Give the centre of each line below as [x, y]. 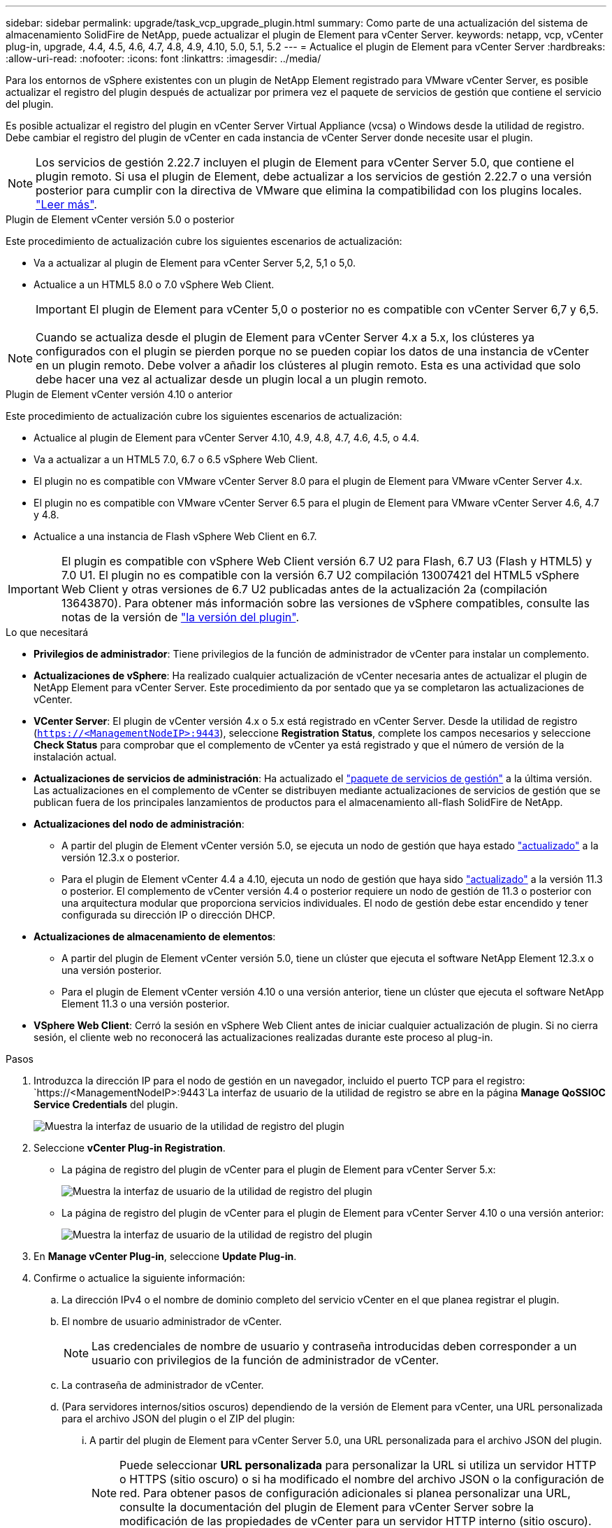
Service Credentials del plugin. [106, 1104]
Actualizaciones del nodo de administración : [139, 824]
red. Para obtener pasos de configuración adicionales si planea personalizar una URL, [345, 1493]
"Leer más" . [66, 204]
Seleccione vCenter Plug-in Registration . [130, 1148]
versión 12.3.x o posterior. [121, 857]
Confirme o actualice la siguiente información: [139, 1278]
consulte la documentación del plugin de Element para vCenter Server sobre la [327, 1507]
